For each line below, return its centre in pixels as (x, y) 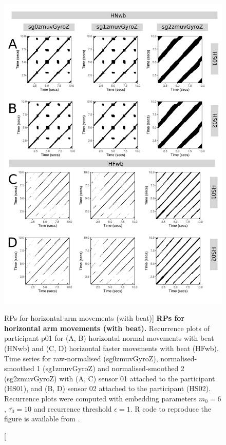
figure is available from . (42, 419)
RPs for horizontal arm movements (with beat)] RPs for (95, 318)
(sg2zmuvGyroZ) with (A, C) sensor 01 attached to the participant (110, 378)
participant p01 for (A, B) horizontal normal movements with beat (109, 338)
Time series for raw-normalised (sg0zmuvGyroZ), (81, 358)
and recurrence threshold (73, 408)
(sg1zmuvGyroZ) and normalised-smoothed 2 (114, 368)
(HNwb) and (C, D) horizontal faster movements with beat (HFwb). (111, 348)
